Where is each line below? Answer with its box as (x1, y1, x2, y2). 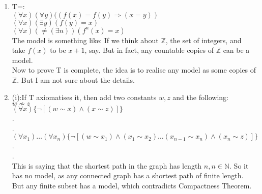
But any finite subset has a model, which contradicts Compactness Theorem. (12, 180, 252, 190)
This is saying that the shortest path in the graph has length (12, 160, 202, 171)
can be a (223, 45, 250, 55)
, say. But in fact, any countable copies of (84, 45, 214, 55)
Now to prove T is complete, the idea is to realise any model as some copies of (12, 64, 256, 75)
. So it (229, 160, 249, 171)
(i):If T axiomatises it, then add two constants (12, 91, 157, 102)
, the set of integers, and (165, 35, 242, 45)
